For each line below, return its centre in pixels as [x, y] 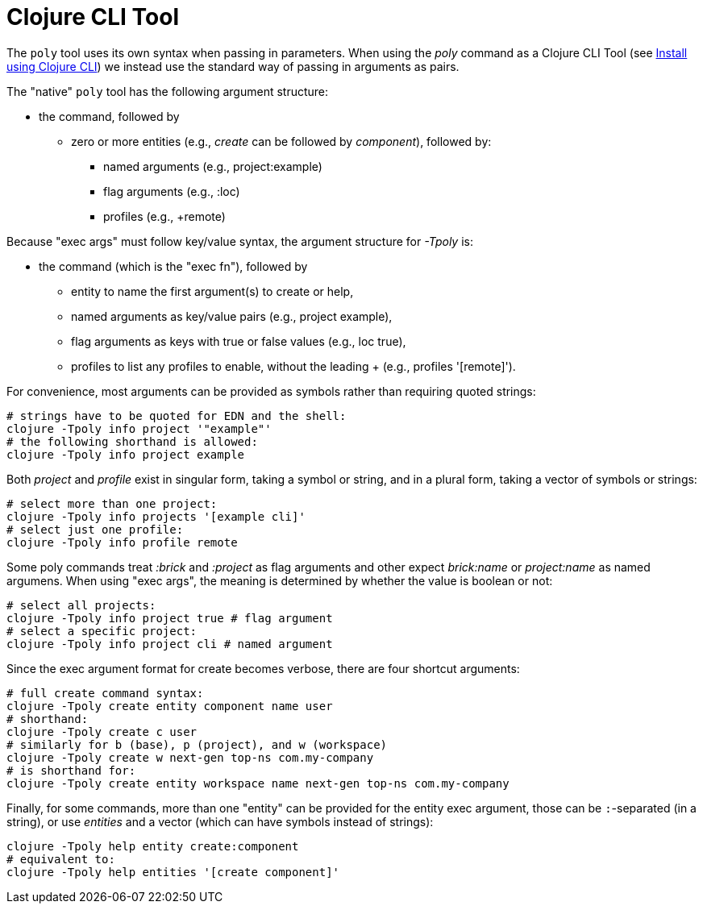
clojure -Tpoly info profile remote [122, 542]
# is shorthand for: [71, 770]
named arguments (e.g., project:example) [213, 166]
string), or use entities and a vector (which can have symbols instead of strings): [220, 821]
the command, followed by [109, 116]
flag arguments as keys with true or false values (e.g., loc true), [239, 341]
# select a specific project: [102, 631]
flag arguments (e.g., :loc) [172, 191]
